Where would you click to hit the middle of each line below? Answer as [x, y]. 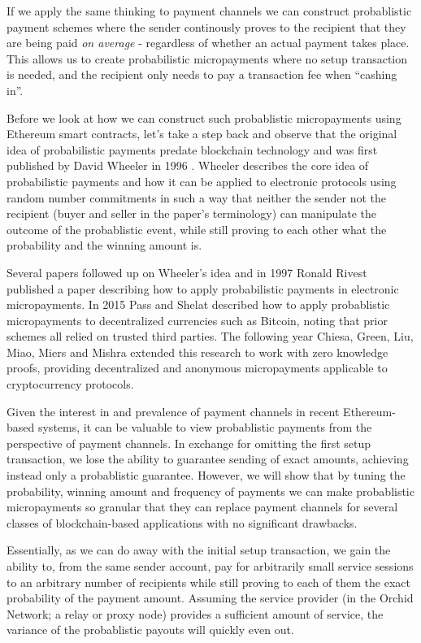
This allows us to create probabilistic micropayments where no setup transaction [207, 58]
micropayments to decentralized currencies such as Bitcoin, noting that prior [197, 320]
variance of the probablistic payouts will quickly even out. [150, 630]
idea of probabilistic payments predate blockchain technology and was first [192, 149]
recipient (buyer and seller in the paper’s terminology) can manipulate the [191, 213]
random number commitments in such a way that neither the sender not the [197, 197]
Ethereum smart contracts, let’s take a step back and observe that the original [202, 134]
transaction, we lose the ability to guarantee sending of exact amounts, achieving [208, 459]
